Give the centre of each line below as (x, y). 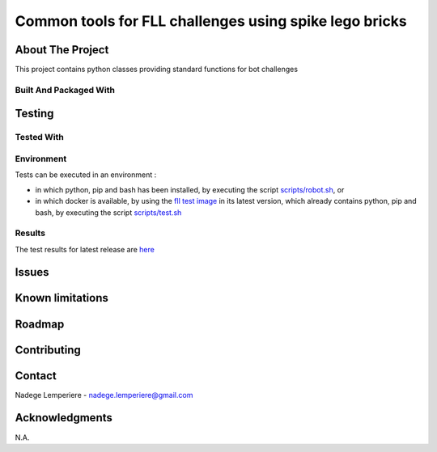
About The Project (62, 50)
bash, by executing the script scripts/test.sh (108, 212)
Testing (34, 114)
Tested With (39, 137)
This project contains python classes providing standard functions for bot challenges (157, 70)
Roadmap (40, 324)
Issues (32, 272)
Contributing (48, 350)
